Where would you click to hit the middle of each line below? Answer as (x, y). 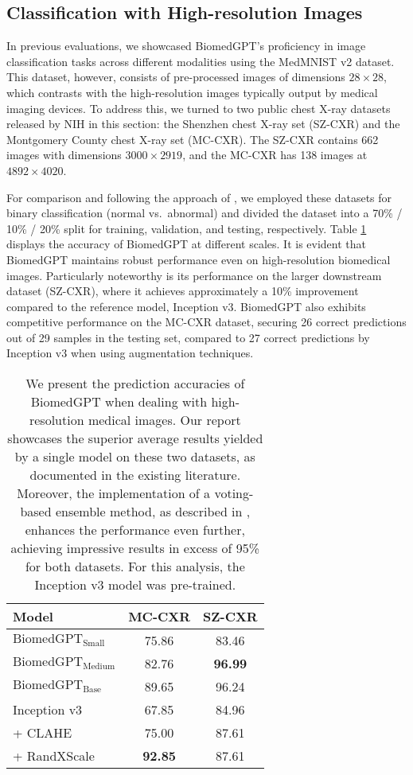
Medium (99, 667)
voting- (234, 493)
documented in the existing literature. (135, 475)
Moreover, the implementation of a (114, 493)
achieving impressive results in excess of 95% (135, 548)
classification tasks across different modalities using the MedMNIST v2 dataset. (201, 61)
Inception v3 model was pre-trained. (135, 585)
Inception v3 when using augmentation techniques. (130, 353)
